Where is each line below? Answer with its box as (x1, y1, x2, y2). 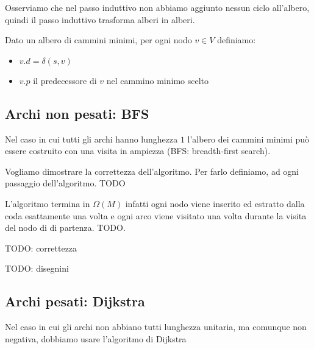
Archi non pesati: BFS (5, 104, 149, 122)
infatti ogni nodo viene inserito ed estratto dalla (125, 197, 305, 210)
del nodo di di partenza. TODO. (5, 221, 126, 234)
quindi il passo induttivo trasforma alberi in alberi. (5, 13, 195, 26)
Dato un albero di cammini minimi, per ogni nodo (5, 33, 192, 46)
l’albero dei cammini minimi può (187, 132, 310, 145)
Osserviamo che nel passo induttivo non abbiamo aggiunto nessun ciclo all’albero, (5, 1, 310, 13)
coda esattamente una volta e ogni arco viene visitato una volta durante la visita (5, 209, 307, 222)
